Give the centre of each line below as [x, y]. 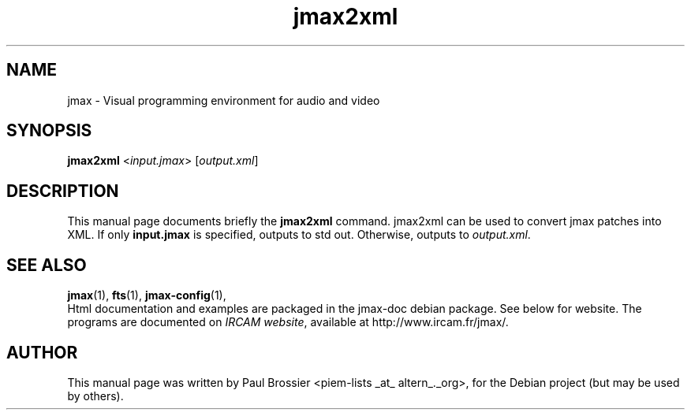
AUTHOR [42, 352]
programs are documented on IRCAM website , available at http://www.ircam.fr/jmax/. [288, 322]
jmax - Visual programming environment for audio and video [224, 100]
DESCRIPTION [63, 191]
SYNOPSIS [49, 131]
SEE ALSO [47, 265]
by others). [95, 396]
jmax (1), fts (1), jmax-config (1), [147, 295]
